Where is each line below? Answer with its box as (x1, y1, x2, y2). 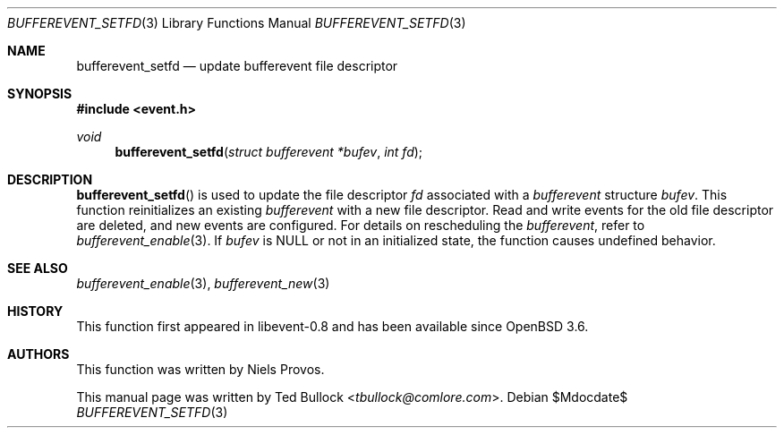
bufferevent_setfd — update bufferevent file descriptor (76, 58, 398, 73)
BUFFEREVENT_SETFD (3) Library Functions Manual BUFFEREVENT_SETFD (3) (7, 15, 466, 30)
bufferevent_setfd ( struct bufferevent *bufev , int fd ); (115, 144, 423, 159)
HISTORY (7, 303, 64, 319)
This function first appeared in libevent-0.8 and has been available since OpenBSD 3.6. (76, 319, 589, 334)
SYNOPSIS (7, 86, 72, 101)
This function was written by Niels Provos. (76, 362, 325, 377)
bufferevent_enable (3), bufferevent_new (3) (76, 276, 330, 291)
